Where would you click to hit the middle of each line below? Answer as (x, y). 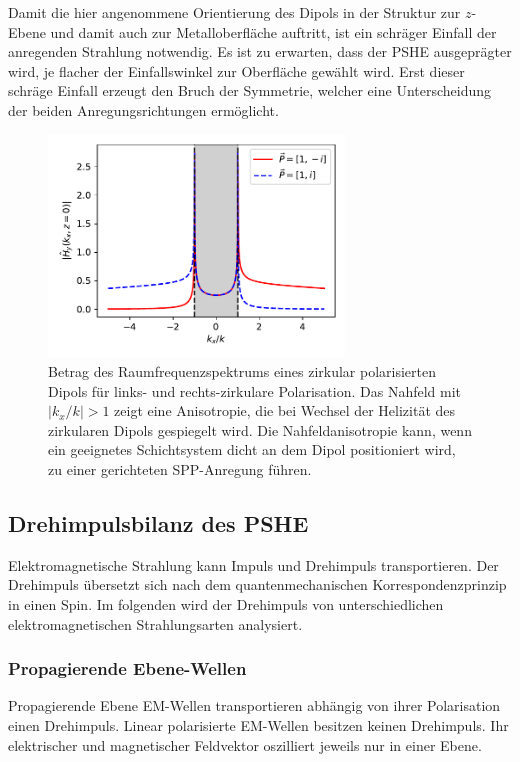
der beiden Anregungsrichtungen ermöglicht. (143, 109)
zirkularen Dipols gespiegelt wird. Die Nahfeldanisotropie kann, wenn (260, 429)
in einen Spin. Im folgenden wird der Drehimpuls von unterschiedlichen (226, 603)
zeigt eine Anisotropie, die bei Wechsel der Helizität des (285, 410)
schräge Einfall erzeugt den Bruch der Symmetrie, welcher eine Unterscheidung (250, 90)
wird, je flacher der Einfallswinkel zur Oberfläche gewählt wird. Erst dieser (236, 70)
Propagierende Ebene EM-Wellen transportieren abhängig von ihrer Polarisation (254, 705)
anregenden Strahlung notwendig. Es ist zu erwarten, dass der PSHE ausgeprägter (260, 51)
